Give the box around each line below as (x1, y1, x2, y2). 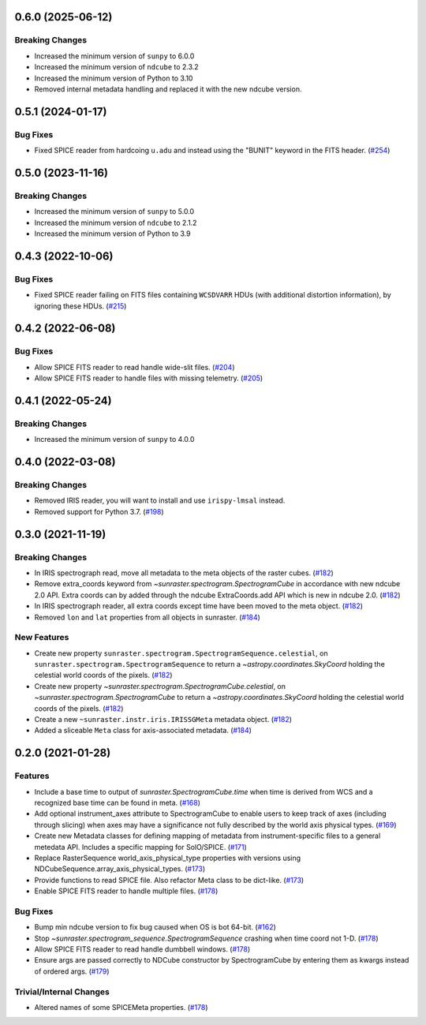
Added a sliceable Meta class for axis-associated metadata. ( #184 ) (34, 726, 252, 735)
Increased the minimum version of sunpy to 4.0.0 (34, 435, 195, 444)
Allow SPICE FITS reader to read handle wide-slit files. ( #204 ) (34, 362, 236, 372)
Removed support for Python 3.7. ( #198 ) (34, 507, 165, 516)
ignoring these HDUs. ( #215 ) (34, 301, 127, 311)
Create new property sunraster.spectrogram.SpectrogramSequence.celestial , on (34, 648, 328, 658)
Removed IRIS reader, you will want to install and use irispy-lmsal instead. (34, 496, 286, 505)
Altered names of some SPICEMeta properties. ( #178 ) (34, 1002, 208, 1012)
